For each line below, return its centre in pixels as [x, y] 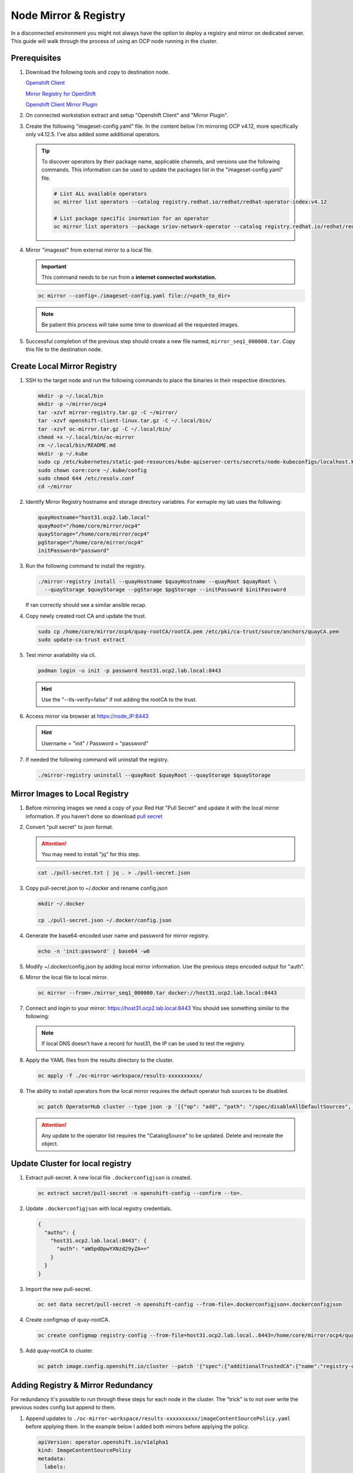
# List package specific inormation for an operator [131, 218]
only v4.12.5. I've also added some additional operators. [93, 134]
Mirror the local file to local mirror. [67, 977]
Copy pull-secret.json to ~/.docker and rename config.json [96, 888]
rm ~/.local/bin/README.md [77, 445]
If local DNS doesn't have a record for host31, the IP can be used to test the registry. [143, 1043]
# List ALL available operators [100, 194]
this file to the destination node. [64, 349]
